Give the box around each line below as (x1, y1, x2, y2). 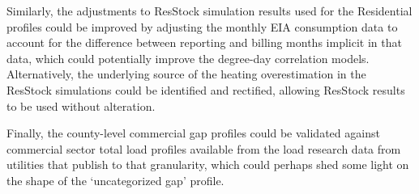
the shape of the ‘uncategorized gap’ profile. (6, 171, 224, 188)
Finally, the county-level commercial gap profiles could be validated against (6, 124, 380, 141)
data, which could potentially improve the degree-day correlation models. (6, 49, 370, 66)
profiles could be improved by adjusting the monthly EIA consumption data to (6, 18, 398, 35)
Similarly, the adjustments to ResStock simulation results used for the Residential (6, 2, 413, 19)
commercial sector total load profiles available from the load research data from (6, 140, 401, 157)
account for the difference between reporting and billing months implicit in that (6, 34, 402, 51)
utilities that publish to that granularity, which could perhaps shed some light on (6, 156, 409, 173)
